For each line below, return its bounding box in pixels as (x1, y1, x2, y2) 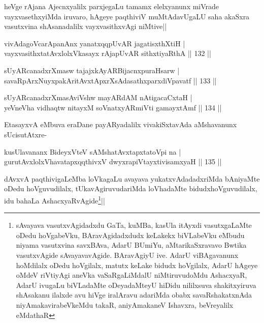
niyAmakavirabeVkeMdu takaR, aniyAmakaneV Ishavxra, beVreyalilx (16, 299, 234, 310)
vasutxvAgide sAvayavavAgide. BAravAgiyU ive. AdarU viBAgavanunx (16, 249, 239, 260)
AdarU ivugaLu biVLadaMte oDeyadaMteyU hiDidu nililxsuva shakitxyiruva (16, 279, 256, 290)
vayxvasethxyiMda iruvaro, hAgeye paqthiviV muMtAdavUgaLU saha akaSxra (4, 11, 250, 21)
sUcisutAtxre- (4, 129, 47, 139)
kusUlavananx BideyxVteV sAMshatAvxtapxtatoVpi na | (4, 146, 181, 157)
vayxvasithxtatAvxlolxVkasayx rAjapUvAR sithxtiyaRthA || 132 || (4, 48, 211, 58)
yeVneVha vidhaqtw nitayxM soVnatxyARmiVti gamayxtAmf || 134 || (4, 102, 222, 112)
